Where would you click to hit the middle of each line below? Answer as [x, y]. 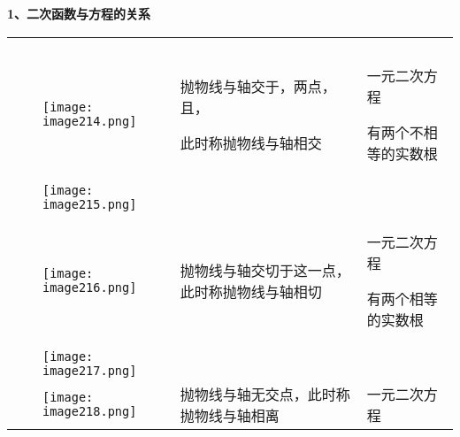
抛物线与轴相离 [230, 415]
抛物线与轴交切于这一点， [265, 270]
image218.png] [90, 411]
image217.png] [90, 370]
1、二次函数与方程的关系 [79, 13]
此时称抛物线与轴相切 [251, 291]
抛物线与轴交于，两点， [258, 86]
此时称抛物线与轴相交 [251, 142]
